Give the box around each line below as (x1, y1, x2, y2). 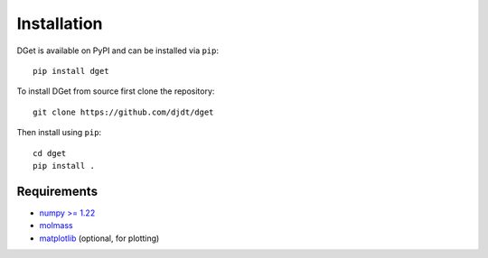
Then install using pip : (16, 127, 102, 138)
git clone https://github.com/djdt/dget (33, 106, 214, 117)
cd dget (33, 148, 67, 158)
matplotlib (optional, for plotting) (39, 233, 160, 244)
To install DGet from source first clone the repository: (16, 86, 215, 97)
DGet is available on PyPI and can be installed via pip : (16, 45, 220, 56)
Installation (16, 14, 103, 33)
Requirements (16, 183, 99, 198)
